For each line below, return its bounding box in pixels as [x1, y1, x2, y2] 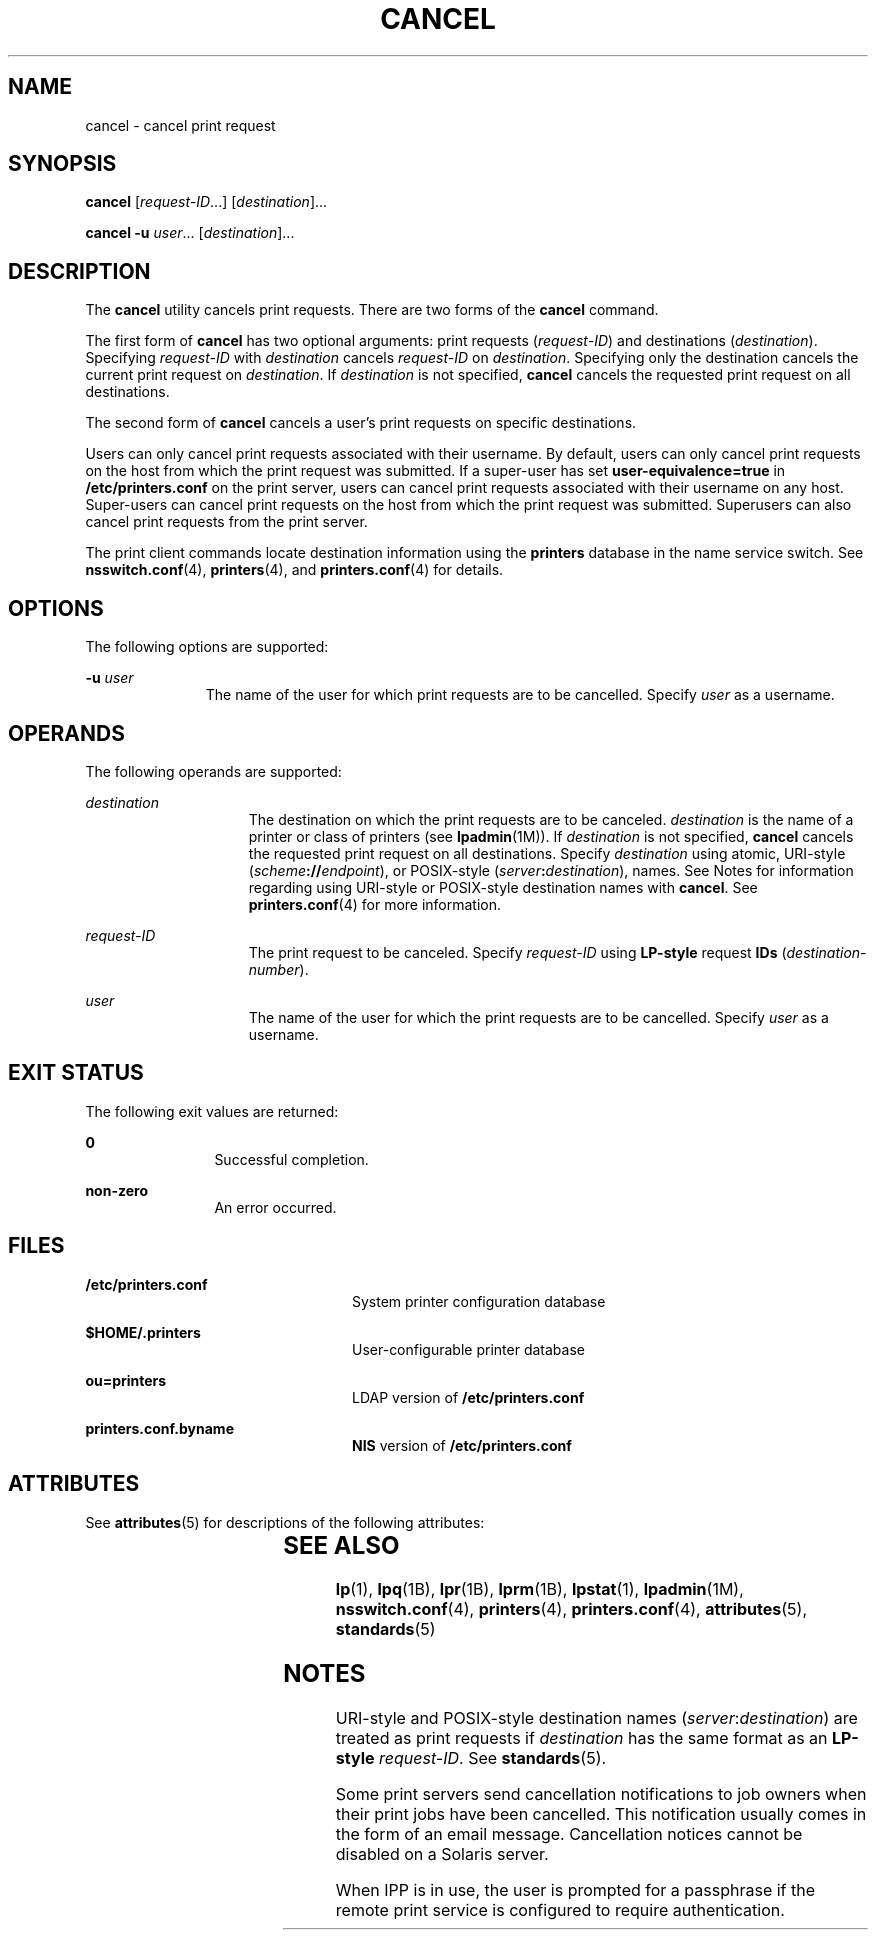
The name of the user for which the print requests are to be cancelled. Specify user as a [248, 1008, 829, 1026]
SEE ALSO [283, 1530, 400, 1560]
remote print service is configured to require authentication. [335, 1900, 785, 1921]
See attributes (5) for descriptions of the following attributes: [85, 1513, 485, 1531]
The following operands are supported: [85, 762, 342, 780]
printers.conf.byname [85, 1419, 234, 1437]
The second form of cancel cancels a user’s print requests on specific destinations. [85, 414, 637, 432]
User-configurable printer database [352, 1340, 585, 1358]
